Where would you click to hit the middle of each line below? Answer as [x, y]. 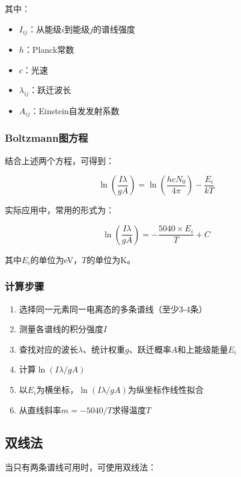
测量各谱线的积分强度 [61, 329]
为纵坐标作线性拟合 [166, 390]
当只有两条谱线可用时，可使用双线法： [81, 467]
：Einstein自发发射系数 [75, 111]
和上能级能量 [203, 349]
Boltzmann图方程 [47, 138]
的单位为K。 [111, 259]
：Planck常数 [49, 50]
